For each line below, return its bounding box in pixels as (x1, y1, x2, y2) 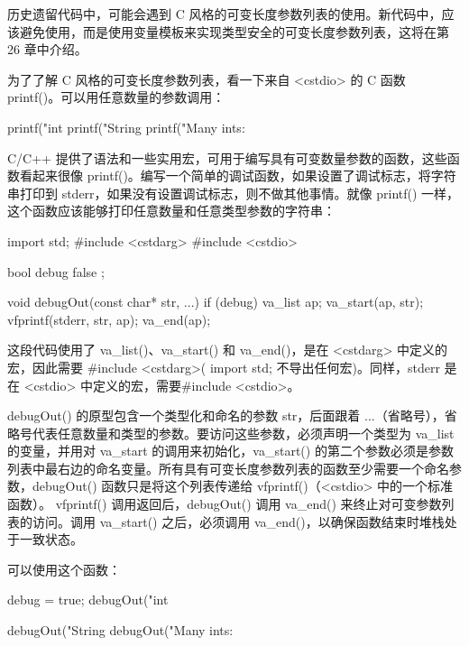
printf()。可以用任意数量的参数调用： (7, 88, 225, 106)
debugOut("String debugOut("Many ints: (7, 621, 234, 640)
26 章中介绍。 (7, 40, 87, 59)
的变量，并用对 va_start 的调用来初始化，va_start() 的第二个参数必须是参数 (7, 441, 454, 460)
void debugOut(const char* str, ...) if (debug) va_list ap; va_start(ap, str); (7, 292, 424, 311)
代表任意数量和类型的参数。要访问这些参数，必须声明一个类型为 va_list (32, 423, 455, 442)
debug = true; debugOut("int (7, 590, 169, 609)
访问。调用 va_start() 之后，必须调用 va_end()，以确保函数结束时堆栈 (32, 512, 445, 531)
